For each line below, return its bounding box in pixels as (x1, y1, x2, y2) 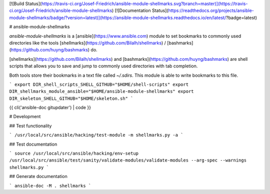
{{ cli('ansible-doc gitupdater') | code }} (9, 105, 91, 111)
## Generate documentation (9, 174, 67, 180)
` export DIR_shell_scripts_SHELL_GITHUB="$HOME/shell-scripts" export (9, 81, 189, 87)
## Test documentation (9, 141, 57, 147)
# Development (9, 114, 41, 120)
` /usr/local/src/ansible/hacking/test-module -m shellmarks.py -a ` (9, 132, 183, 138)
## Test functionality (9, 123, 52, 129)
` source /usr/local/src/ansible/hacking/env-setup (9, 151, 139, 157)
